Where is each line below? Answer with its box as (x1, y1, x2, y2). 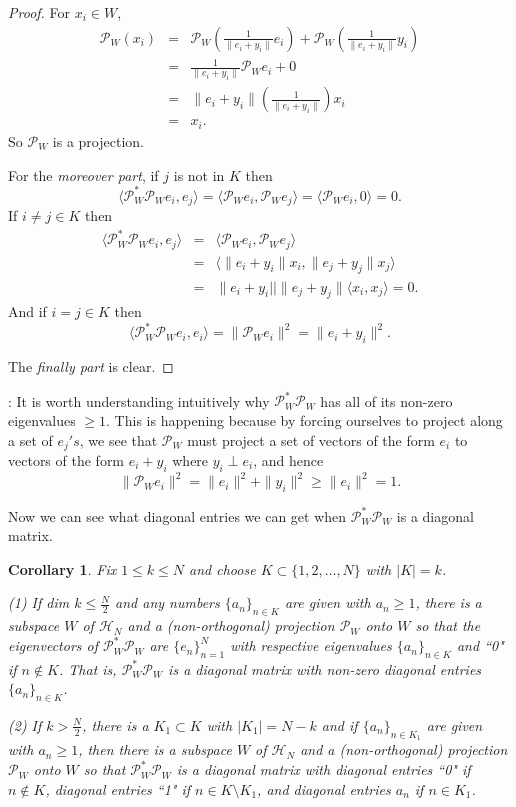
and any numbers (115, 592, 220, 613)
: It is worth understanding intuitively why (8, 390, 270, 411)
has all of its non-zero (320, 390, 453, 411)
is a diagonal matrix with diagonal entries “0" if (176, 759, 471, 780)
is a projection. (52, 130, 144, 151)
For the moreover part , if (8, 164, 159, 185)
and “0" (456, 635, 504, 656)
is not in (173, 164, 225, 185)
